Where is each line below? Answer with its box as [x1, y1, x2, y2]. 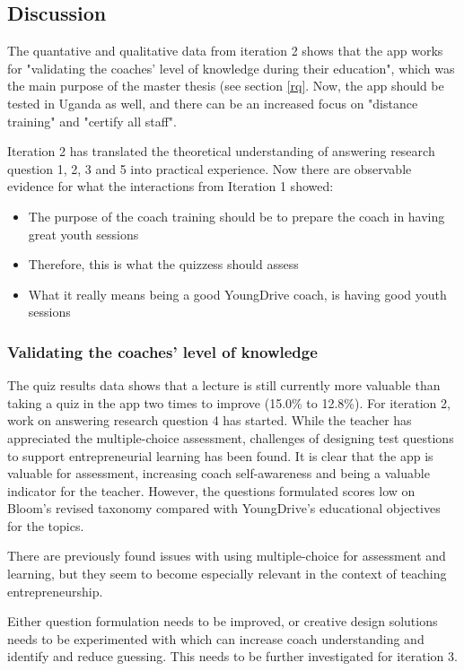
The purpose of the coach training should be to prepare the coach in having [28, 206, 445, 225]
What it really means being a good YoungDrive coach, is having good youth [28, 284, 447, 303]
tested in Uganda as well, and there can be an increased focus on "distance [7, 93, 418, 112]
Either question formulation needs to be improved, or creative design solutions [7, 612, 438, 631]
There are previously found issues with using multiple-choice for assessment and [7, 546, 446, 565]
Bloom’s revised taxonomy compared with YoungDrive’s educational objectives [7, 499, 441, 518]
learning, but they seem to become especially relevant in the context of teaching [7, 564, 447, 583]
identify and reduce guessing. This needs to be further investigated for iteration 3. [7, 647, 458, 666]
